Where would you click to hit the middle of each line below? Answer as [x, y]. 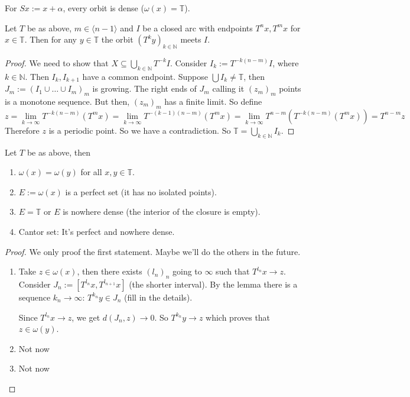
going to [187, 271]
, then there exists [110, 271]
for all [91, 172]
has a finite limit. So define [213, 101]
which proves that [238, 317]
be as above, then [58, 152]
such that [233, 271]
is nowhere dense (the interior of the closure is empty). [162, 212]
